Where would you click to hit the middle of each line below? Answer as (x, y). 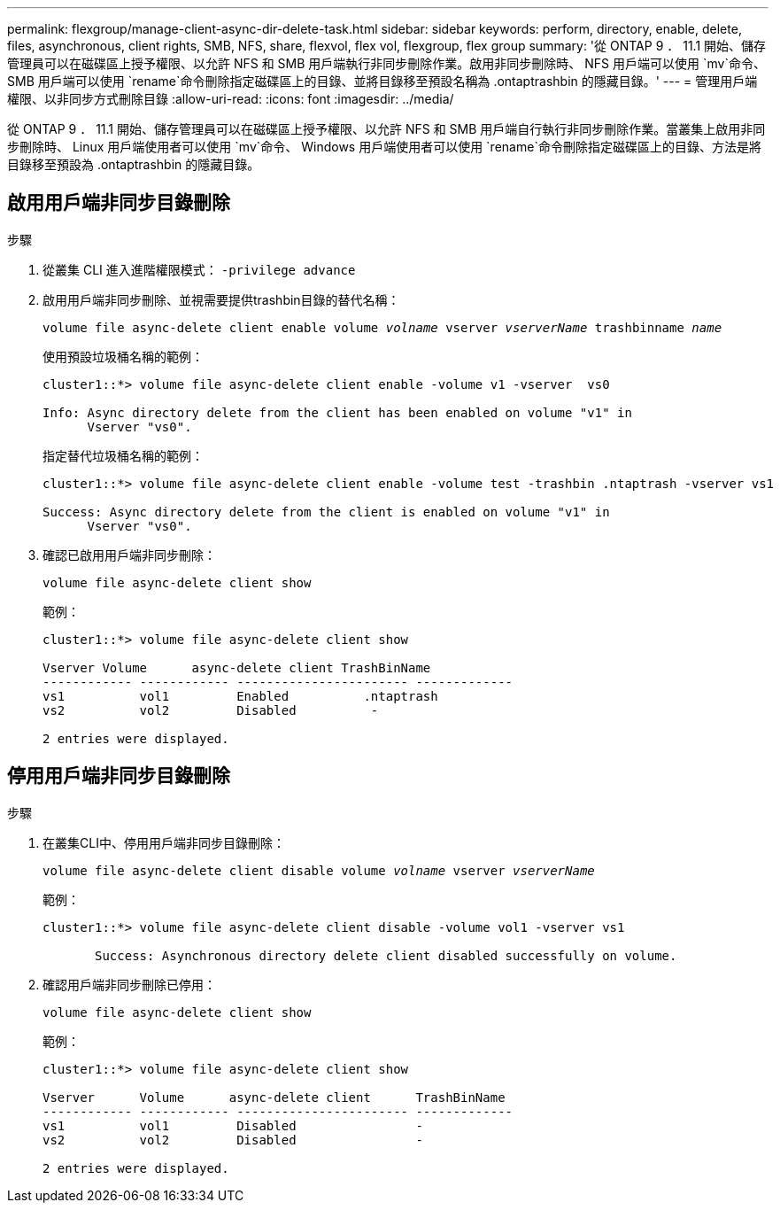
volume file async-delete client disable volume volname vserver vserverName (319, 870)
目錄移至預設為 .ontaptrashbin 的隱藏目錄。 (134, 164)
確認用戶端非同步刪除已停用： (129, 984)
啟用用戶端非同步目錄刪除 (119, 203)
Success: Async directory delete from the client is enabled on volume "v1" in (326, 512)
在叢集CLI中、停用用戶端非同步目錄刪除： (164, 842)
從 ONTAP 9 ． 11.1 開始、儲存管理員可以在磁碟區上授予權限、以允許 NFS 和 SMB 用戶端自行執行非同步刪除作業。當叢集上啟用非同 (386, 129)
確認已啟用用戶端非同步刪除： (129, 555)
